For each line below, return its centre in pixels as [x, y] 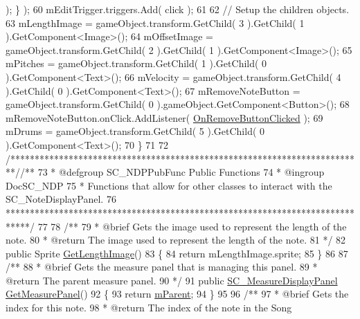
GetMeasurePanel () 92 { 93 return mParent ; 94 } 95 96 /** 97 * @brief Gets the [177, 294]
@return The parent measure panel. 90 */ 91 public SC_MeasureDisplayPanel [172, 280]
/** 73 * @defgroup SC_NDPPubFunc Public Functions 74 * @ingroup [172, 172]
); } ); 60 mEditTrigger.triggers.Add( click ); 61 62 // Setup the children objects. [178, 9]
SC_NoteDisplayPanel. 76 [61, 199]
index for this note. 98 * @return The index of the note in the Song [149, 308]
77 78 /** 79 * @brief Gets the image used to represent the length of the [192, 226]
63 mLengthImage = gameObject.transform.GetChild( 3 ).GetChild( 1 [155, 22]
